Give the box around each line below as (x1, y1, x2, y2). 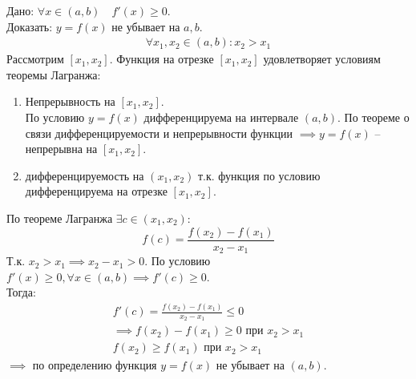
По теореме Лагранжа (6, 209, 113, 226)
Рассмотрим (6, 50, 64, 67)
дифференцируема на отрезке (25, 183, 168, 200)
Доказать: (6, 18, 53, 34)
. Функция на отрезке (109, 50, 214, 67)
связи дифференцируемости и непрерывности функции (25, 124, 293, 141)
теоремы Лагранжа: (6, 66, 101, 83)
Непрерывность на (25, 93, 115, 110)
